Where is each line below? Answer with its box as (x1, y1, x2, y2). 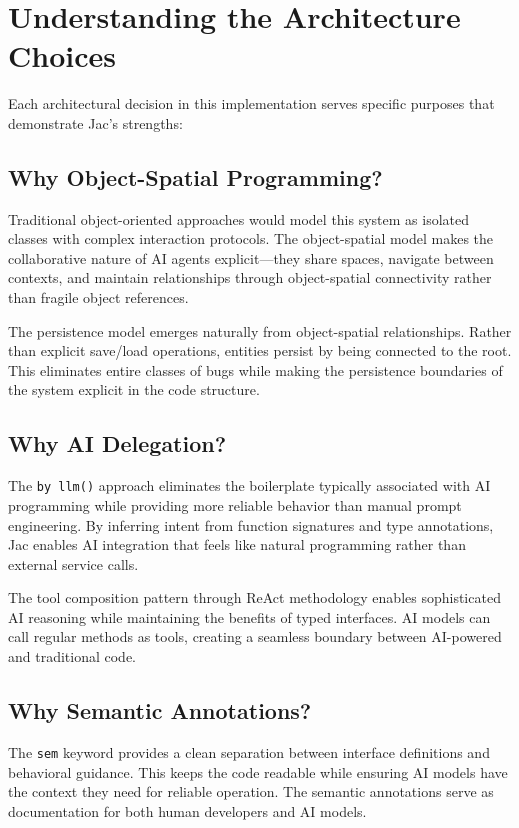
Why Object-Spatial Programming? (8, 161, 383, 192)
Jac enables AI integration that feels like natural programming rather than (8, 534, 466, 555)
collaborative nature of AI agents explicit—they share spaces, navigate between (8, 247, 494, 268)
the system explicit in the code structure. (8, 379, 260, 400)
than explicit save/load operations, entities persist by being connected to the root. (8, 340, 512, 361)
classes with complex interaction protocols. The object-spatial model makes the (8, 228, 494, 249)
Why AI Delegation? (8, 428, 227, 459)
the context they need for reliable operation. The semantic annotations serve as (8, 781, 494, 802)
